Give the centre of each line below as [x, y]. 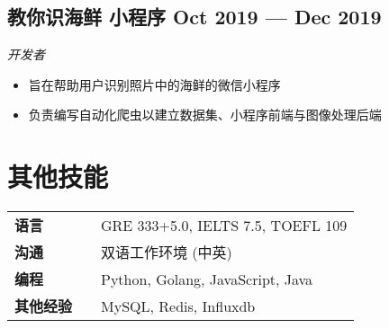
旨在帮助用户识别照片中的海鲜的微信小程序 [154, 84]
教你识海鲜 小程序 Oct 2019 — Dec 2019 [194, 17]
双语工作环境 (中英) [167, 253]
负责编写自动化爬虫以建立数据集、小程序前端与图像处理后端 [205, 115]
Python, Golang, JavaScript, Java [207, 279]
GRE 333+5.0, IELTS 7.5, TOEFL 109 [224, 225]
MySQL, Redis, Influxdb [178, 306]
